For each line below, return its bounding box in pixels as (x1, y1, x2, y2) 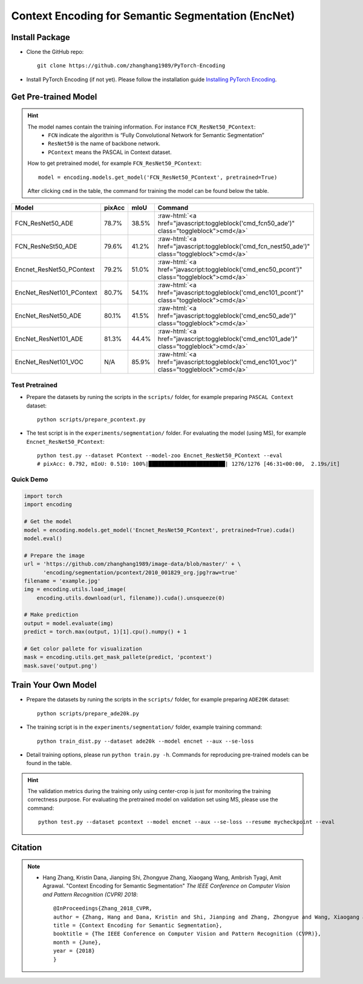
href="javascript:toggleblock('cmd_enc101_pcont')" (157, 289, 304, 297)
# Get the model (24, 518, 73, 525)
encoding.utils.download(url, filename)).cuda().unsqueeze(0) (36, 594, 225, 601)
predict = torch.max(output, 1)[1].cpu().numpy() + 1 (24, 628, 187, 635)
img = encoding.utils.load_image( (24, 586, 126, 593)
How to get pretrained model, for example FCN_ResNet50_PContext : (27, 159, 202, 167)
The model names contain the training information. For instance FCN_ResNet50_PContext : (27, 123, 256, 130)
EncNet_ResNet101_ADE (15, 335, 83, 343)
